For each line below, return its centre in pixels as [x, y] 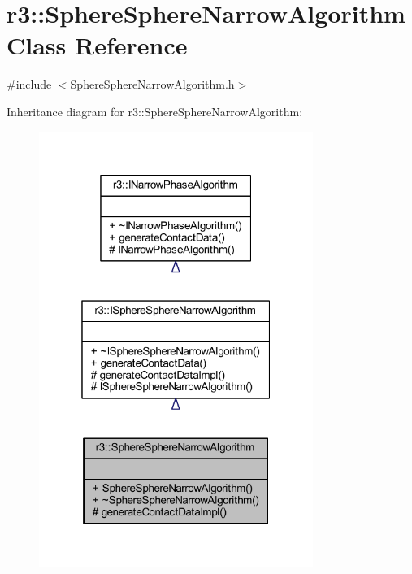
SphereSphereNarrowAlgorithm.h [152, 84]
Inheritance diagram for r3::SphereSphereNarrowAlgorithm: [155, 111]
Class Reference [97, 45]
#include [29, 84]
